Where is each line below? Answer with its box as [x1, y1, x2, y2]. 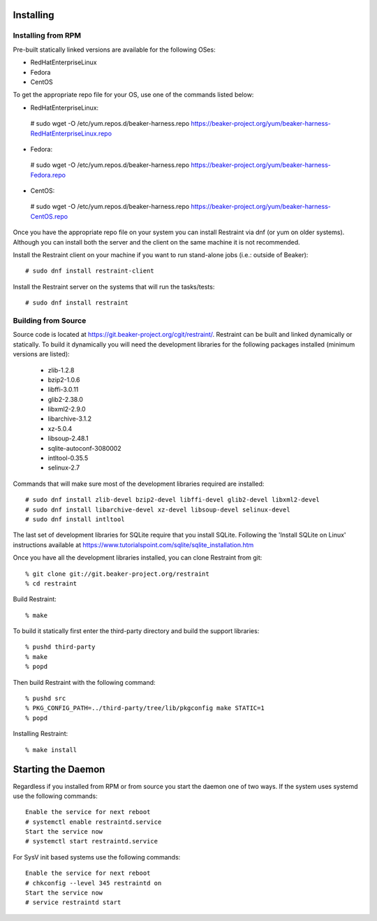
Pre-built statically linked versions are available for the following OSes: [13, 45, 216, 54]
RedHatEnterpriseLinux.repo [30, 129, 112, 138]
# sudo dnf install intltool [25, 515, 125, 523]
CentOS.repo [30, 212, 68, 220]
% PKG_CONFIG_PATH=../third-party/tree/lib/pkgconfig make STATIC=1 [25, 704, 265, 712]
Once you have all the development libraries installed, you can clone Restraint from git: [13, 553, 263, 562]
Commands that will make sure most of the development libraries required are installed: [13, 479, 265, 488]
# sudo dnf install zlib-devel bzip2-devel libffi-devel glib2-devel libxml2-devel [25, 496, 320, 504]
